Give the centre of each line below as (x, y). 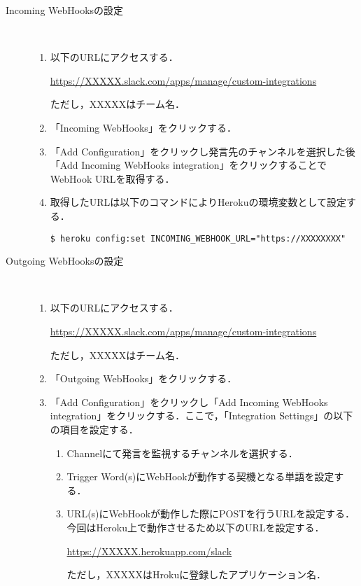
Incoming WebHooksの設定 (65, 10)
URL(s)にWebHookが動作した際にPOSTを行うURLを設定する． (211, 514)
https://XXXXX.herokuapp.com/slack (149, 551)
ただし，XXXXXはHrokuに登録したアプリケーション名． (196, 574)
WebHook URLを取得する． (112, 178)
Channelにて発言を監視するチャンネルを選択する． (182, 453)
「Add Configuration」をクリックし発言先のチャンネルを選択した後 (203, 151)
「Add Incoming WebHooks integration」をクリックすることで (189, 165)
